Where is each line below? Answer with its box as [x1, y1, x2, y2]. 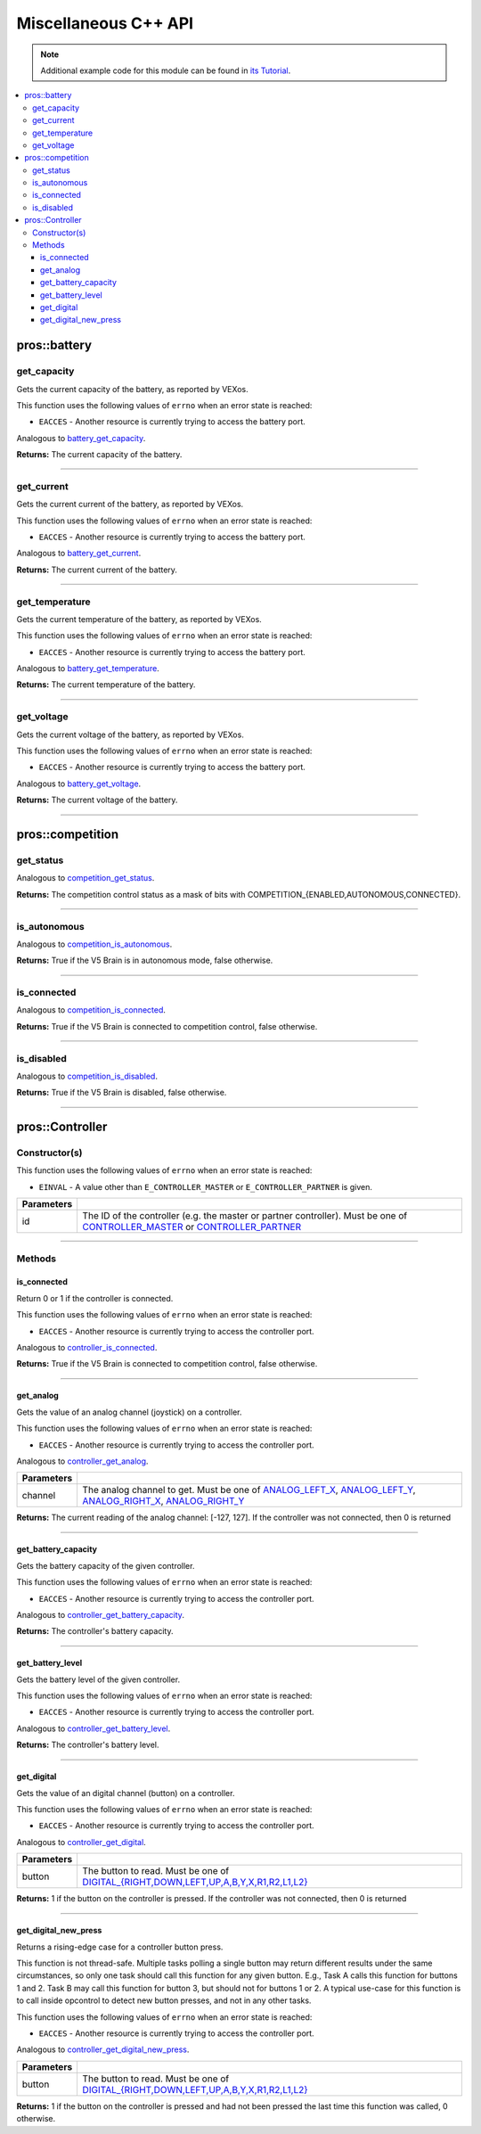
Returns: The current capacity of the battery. [16, 449, 183, 460]
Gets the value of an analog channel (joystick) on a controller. [16, 1407, 242, 1417]
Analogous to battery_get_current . [16, 548, 142, 559]
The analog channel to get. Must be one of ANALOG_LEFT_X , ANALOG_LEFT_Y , [82, 1484, 416, 1497]
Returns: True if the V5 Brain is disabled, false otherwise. [16, 1088, 227, 1098]
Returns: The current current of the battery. [16, 564, 178, 575]
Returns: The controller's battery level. [16, 1739, 159, 1751]
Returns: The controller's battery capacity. [16, 1626, 174, 1637]
